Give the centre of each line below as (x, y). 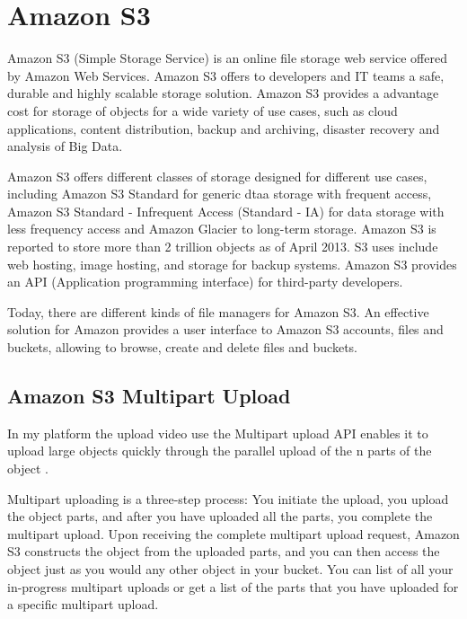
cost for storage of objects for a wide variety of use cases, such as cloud (203, 110)
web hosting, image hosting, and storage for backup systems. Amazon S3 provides (232, 264)
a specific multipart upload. (83, 604)
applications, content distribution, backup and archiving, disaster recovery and (224, 128)
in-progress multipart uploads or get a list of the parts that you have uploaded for (233, 586)
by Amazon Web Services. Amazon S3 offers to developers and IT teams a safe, (226, 75)
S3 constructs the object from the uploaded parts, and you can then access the (224, 551)
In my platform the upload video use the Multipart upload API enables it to (218, 433)
